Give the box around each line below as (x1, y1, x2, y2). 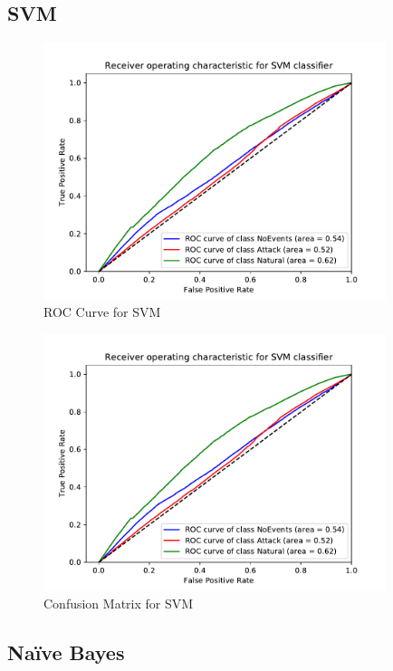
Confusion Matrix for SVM (43, 593, 194, 612)
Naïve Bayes (7, 637, 125, 666)
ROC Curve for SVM (43, 302, 161, 321)
